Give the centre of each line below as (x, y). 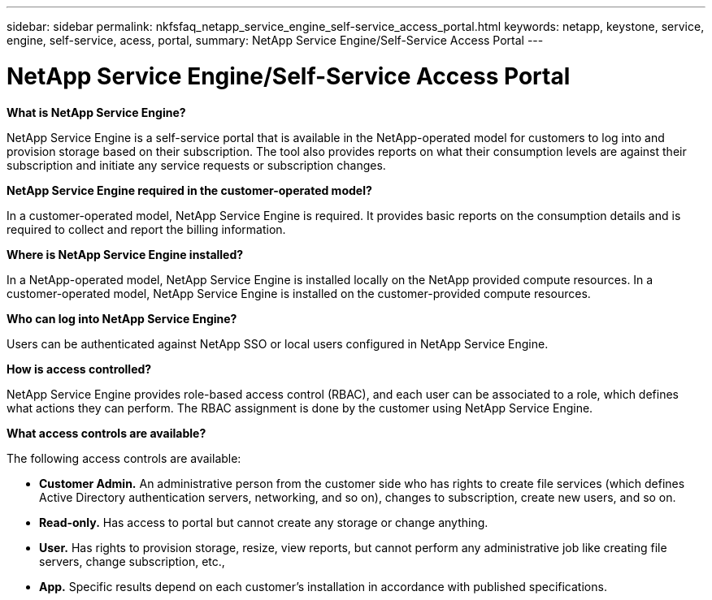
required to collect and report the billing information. (146, 229)
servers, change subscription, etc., (132, 561)
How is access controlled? (79, 369)
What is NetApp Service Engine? (96, 112)
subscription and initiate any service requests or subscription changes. (196, 165)
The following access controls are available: (124, 458)
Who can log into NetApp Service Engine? (122, 318)
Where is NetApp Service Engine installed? (125, 254)
